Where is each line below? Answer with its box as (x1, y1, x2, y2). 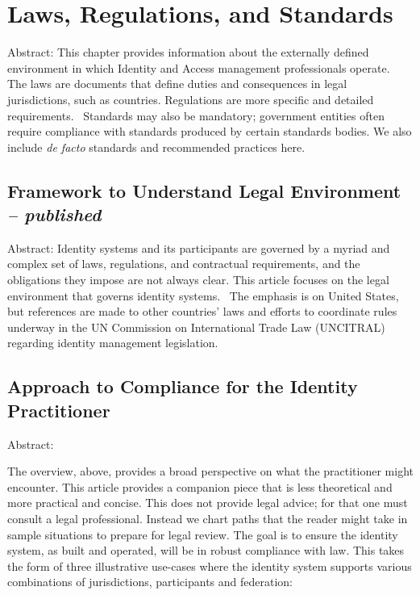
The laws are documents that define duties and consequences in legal (7, 75, 347, 92)
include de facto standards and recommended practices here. (7, 138, 306, 155)
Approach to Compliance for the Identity (7, 374, 358, 399)
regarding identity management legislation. (7, 334, 218, 351)
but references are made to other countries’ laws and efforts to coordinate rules (7, 303, 397, 320)
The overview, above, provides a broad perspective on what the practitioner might (7, 463, 414, 480)
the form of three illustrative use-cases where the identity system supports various (7, 557, 412, 574)
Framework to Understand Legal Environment (7, 178, 401, 203)
